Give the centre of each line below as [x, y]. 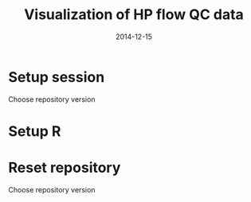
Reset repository [65, 168]
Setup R [35, 131]
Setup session [57, 77]
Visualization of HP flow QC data [134, 15]
